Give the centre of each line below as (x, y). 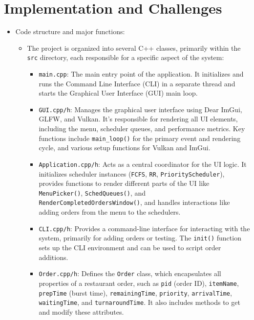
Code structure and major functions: (70, 31)
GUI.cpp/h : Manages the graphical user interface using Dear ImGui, (140, 109)
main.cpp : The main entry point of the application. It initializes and (141, 73)
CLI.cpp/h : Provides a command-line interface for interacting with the (144, 228)
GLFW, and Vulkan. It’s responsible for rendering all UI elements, (138, 119)
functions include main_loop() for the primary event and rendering (140, 138)
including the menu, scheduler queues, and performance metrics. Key (142, 129)
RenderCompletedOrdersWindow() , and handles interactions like (134, 202)
